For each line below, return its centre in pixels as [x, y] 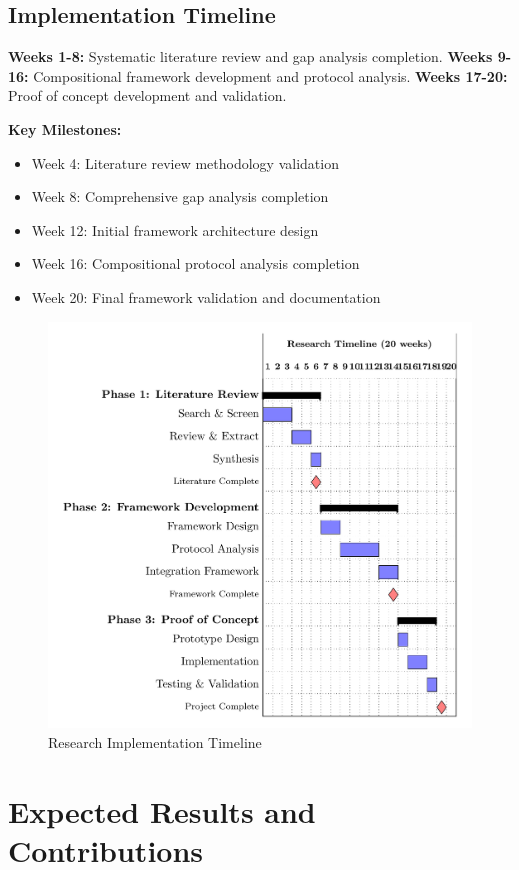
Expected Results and [162, 810]
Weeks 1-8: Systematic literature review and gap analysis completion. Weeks [250, 56]
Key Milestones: [65, 128]
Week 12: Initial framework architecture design [175, 229]
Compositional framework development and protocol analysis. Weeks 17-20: [270, 75]
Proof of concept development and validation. [147, 95]
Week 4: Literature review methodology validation [185, 162]
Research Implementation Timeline [155, 741]
